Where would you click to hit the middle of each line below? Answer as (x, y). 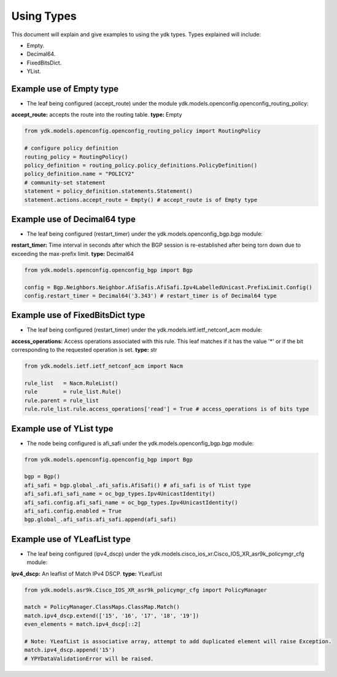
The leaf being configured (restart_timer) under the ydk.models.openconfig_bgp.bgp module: (145, 234)
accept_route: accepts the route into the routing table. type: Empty (97, 115)
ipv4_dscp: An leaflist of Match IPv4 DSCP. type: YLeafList (87, 573)
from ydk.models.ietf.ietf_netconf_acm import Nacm (104, 366)
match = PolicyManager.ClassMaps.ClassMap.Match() (102, 607)
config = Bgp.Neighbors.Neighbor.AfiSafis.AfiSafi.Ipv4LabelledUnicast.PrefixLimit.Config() (168, 287)
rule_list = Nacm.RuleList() (72, 383)
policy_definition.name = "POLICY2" (79, 174)
